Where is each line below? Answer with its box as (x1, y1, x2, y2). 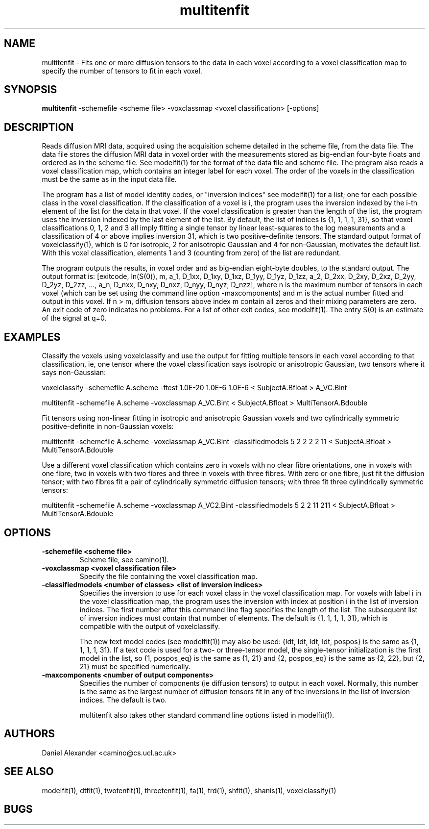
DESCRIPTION (4, 121, 74, 133)
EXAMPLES (4, 330, 61, 343)
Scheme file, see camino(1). (79, 555, 169, 564)
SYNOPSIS (4, 83, 57, 96)
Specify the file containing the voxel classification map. (79, 572, 258, 580)
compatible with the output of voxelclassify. (79, 622, 220, 630)
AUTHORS (4, 728, 55, 740)
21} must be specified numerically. (79, 662, 191, 671)
